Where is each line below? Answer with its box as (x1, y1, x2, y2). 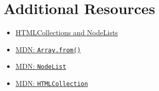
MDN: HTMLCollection (15, 78, 88, 88)
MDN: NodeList (15, 61, 66, 71)
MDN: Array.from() (15, 44, 81, 54)
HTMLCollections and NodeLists (15, 27, 118, 38)
